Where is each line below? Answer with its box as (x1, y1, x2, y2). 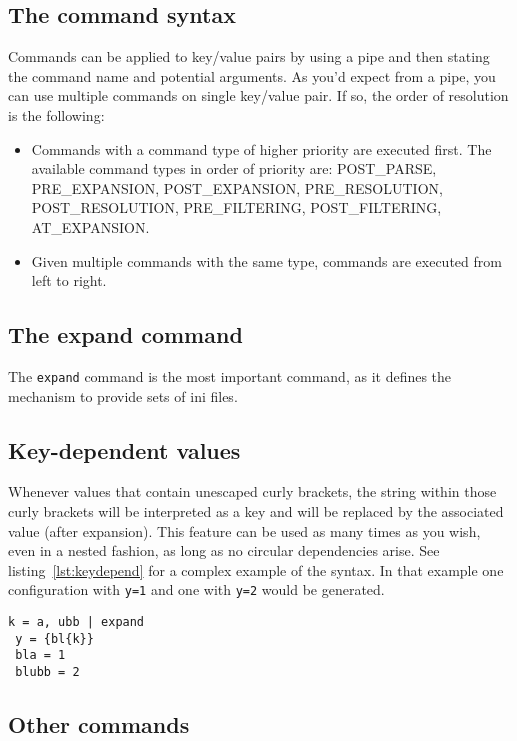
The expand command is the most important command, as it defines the (8, 365, 452, 386)
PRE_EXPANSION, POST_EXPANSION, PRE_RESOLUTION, (31, 177, 443, 198)
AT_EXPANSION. (31, 216, 150, 237)
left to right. (31, 270, 107, 291)
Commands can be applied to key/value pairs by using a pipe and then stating (8, 46, 490, 67)
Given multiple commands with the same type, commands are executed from (31, 250, 502, 271)
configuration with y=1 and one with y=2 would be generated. (8, 579, 385, 600)
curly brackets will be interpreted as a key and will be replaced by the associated (8, 500, 504, 521)
